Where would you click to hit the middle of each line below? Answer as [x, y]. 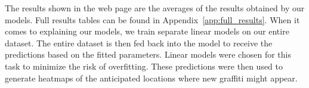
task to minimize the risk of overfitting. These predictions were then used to [144, 66]
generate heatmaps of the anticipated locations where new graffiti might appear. [151, 78]
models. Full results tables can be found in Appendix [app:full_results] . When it [152, 19]
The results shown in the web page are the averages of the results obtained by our [155, 8]
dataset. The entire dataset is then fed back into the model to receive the [139, 43]
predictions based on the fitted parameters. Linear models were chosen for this [148, 54]
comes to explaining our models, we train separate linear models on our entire [147, 31]
